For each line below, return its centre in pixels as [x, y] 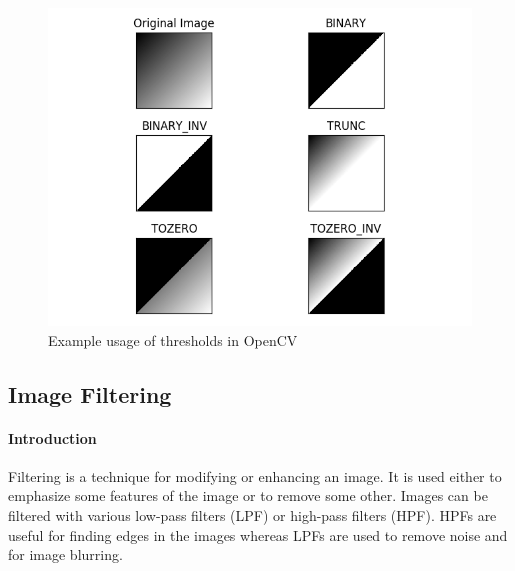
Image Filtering [90, 393]
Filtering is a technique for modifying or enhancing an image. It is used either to [255, 475]
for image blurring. [65, 554]
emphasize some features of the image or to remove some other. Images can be [248, 495]
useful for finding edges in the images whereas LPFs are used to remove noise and [258, 534]
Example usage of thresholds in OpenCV [173, 339]
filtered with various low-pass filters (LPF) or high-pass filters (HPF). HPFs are [252, 514]
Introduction [52, 437]
